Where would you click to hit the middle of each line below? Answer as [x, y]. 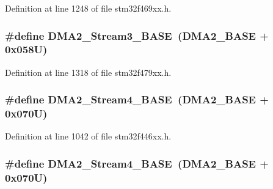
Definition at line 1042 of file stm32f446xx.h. [88, 136]
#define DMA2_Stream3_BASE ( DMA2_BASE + [137, 35]
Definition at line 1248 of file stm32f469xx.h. [88, 8]
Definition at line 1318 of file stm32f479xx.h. [88, 72]
